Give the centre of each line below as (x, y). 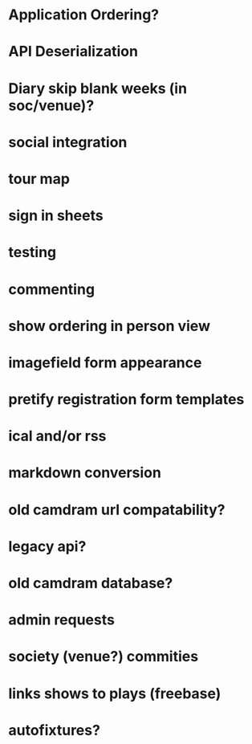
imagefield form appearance (105, 362)
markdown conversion (85, 473)
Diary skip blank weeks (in (98, 88)
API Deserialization (73, 52)
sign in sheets (56, 216)
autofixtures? (54, 730)
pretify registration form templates (126, 400)
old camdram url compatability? (117, 510)
